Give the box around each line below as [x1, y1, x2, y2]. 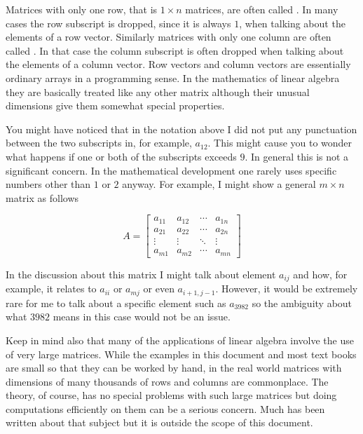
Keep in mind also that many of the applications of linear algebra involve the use [6, 332, 354, 347]
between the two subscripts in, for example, [6, 135, 192, 150]
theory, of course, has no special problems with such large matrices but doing [6, 388, 337, 402]
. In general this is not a [245, 149, 349, 163]
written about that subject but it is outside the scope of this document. [6, 415, 313, 430]
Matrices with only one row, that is [6, 2, 158, 16]
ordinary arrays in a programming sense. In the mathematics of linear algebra [6, 70, 340, 85]
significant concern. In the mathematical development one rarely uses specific [6, 163, 337, 177]
